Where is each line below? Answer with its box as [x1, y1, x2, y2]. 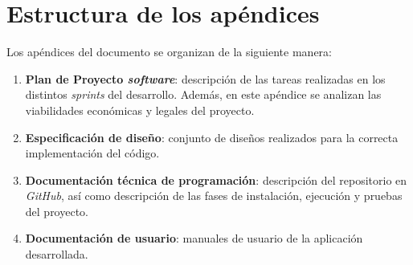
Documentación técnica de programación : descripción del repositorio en [25, 171, 407, 188]
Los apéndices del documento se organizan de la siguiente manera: [6, 43, 332, 60]
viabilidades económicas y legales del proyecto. [25, 101, 255, 118]
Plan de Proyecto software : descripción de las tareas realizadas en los [25, 70, 386, 87]
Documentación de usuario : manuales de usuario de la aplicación [25, 230, 363, 247]
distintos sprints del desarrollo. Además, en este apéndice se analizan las [25, 86, 382, 103]
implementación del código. [25, 145, 160, 161]
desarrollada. [25, 246, 88, 263]
